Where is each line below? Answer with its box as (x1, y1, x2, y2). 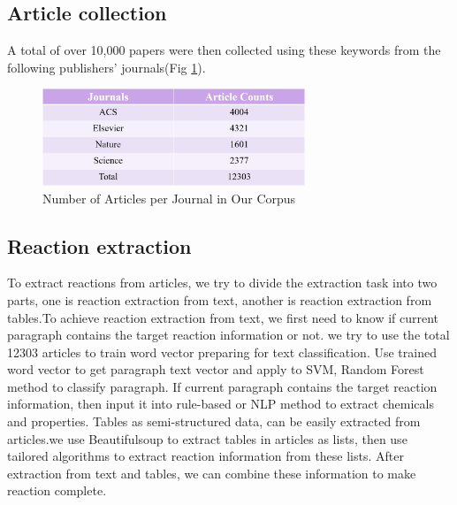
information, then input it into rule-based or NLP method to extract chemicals (7, 394, 434, 413)
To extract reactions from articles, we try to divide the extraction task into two (7, 273, 438, 292)
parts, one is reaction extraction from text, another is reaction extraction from (7, 290, 432, 309)
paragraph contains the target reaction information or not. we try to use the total (7, 325, 450, 344)
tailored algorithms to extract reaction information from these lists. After (7, 447, 404, 465)
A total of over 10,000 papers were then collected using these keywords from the (7, 41, 441, 59)
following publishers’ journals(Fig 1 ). (7, 57, 206, 76)
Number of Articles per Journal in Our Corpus (42, 188, 296, 207)
